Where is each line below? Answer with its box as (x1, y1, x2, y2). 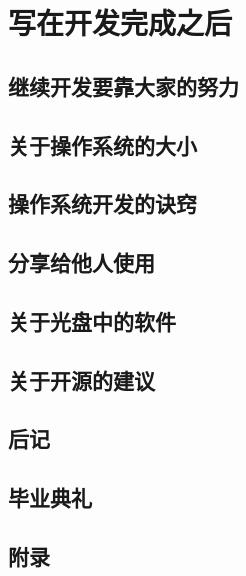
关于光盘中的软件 (8, 305, 176, 336)
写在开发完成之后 (8, 2, 233, 43)
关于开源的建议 (8, 364, 155, 395)
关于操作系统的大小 (8, 129, 197, 160)
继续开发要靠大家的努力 (8, 70, 239, 101)
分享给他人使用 (8, 247, 155, 278)
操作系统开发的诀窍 (8, 188, 197, 219)
